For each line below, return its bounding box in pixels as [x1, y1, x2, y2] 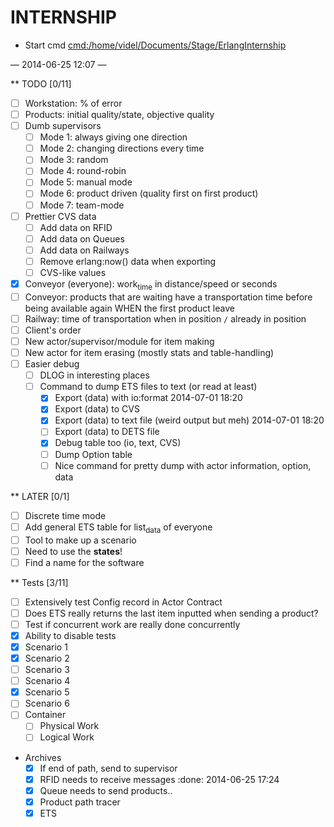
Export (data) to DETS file [54, 426, 160, 438]
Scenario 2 [24, 652, 70, 665]
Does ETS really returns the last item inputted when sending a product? [24, 607, 319, 619]
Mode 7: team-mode [39, 199, 125, 211]
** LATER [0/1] [10, 490, 70, 502]
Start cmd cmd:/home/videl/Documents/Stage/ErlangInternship [24, 39, 287, 51]
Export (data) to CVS [54, 403, 140, 415]
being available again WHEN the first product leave [24, 302, 235, 314]
